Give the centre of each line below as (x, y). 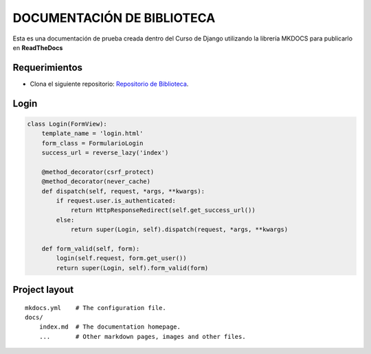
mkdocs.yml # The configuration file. (95, 308)
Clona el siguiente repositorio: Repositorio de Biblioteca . (109, 84)
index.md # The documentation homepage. (110, 327)
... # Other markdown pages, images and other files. (143, 337)
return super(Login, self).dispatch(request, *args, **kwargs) (179, 229)
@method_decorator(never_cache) (96, 181)
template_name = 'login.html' (92, 133)
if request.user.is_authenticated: (116, 200)
